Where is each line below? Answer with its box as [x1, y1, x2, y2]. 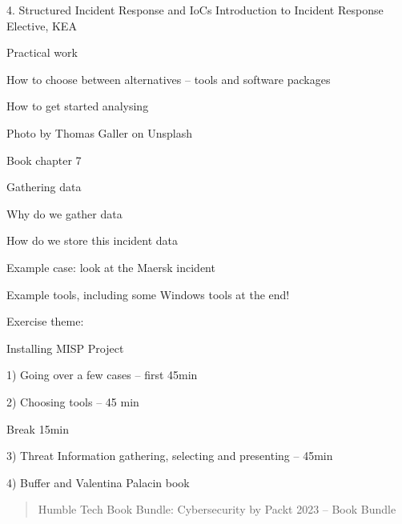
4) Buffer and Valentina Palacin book [6, 474, 190, 490]
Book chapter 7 [6, 151, 82, 168]
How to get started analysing [6, 98, 149, 114]
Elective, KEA [6, 17, 77, 34]
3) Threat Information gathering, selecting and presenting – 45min [6, 447, 333, 464]
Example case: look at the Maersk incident [6, 258, 215, 275]
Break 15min [6, 420, 70, 437]
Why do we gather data [6, 205, 123, 222]
